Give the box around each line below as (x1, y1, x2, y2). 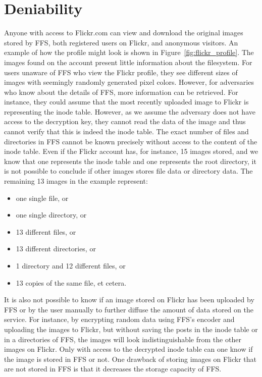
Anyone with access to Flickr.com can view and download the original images (4, 27, 243, 38)
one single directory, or (16, 209, 87, 220)
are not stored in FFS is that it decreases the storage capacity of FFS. (4, 363, 222, 374)
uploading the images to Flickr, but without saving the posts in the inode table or (4, 324, 258, 334)
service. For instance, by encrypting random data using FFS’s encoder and (4, 314, 235, 325)
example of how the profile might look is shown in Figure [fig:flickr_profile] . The (4, 47, 254, 58)
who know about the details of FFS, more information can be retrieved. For (4, 86, 238, 97)
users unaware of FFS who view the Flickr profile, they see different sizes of (4, 67, 238, 77)
